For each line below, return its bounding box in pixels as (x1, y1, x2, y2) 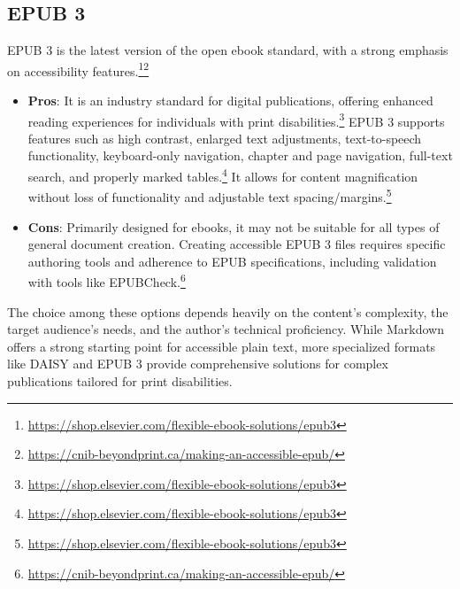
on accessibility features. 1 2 (7, 58, 149, 80)
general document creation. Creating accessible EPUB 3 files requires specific (27, 235, 446, 253)
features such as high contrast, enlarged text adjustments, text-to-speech (27, 128, 422, 147)
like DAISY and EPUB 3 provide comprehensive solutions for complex (7, 354, 388, 373)
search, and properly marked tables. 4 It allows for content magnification (27, 165, 418, 185)
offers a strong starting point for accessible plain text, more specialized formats (7, 337, 436, 355)
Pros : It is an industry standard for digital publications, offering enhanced (27, 91, 433, 110)
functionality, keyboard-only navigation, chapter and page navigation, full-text (27, 146, 453, 165)
